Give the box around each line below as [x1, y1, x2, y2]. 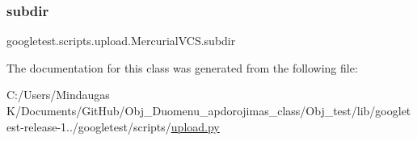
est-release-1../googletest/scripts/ [6, 118, 171, 135]
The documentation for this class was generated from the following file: [6, 59, 358, 76]
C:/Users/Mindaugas [6, 86, 110, 103]
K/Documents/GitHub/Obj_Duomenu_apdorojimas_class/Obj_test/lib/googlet [6, 102, 411, 118]
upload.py [171, 118, 220, 135]
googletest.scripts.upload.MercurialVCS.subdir [6, 32, 236, 49]
